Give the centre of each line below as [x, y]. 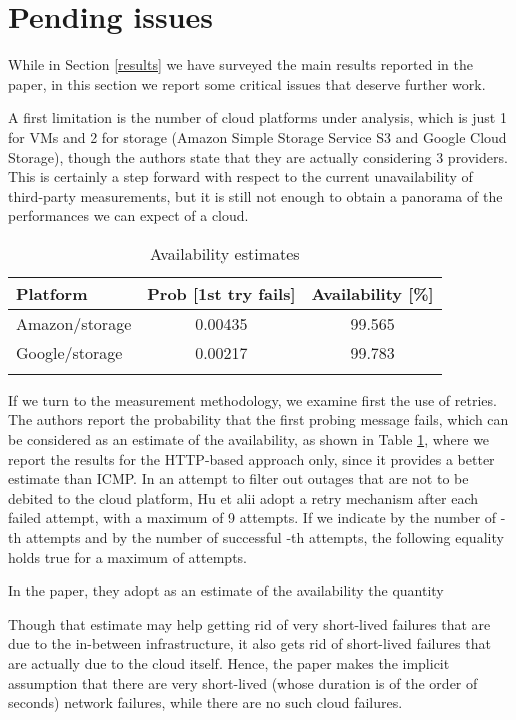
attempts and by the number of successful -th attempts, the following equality [264, 537]
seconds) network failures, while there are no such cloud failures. [205, 702]
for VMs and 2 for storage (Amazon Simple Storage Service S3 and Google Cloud [257, 136]
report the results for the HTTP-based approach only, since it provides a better [251, 458]
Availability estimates [225, 253]
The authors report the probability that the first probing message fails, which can [258, 419]
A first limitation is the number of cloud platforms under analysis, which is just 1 [257, 117]
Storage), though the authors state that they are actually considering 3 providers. [258, 156]
